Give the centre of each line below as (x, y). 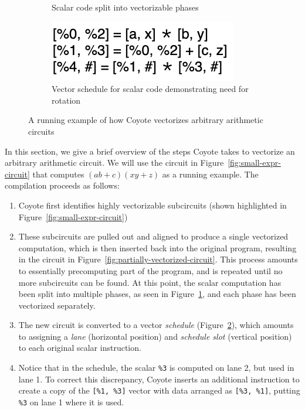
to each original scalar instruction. (80, 348)
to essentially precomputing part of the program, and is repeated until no (150, 270)
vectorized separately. (57, 305)
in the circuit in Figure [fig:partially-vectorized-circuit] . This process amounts (158, 259)
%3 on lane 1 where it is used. (71, 402)
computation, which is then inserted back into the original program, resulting (157, 247)
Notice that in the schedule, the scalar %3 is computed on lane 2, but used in (156, 368)
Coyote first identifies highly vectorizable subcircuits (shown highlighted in (152, 205)
